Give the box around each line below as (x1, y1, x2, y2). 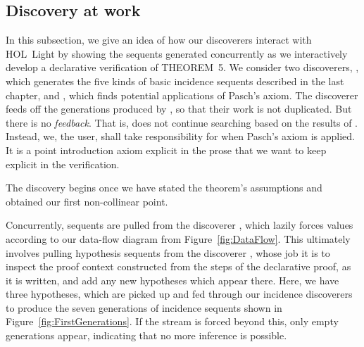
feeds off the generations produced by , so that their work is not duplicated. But (6, 101, 352, 116)
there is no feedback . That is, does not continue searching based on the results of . (6, 115, 358, 130)
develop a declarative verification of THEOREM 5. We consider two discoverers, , (6, 60, 359, 75)
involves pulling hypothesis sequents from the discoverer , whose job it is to (6, 245, 330, 260)
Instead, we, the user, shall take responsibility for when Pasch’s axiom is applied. (6, 129, 355, 144)
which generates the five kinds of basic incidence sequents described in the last (6, 73, 344, 88)
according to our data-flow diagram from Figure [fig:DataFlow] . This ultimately (6, 231, 351, 246)
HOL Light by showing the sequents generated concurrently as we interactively (6, 46, 348, 61)
